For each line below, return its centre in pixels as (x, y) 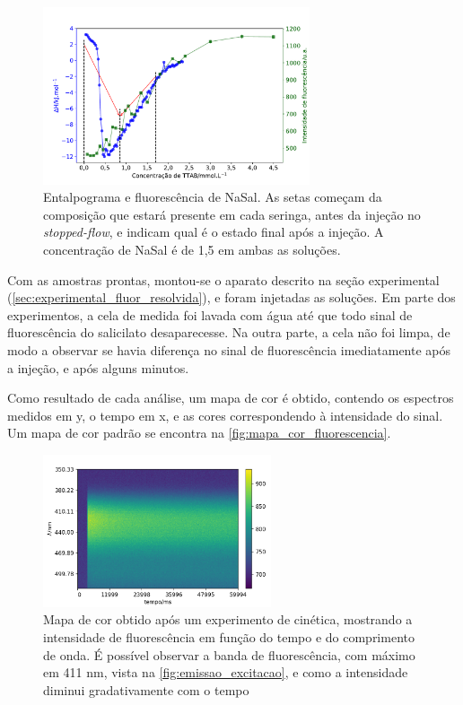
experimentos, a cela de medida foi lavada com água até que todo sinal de (210, 314)
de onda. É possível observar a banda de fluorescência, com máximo (229, 654)
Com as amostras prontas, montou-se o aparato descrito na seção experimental (223, 279)
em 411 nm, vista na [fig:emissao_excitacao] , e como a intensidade (226, 672)
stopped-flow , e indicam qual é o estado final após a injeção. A (214, 232)
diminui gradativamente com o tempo (146, 689)
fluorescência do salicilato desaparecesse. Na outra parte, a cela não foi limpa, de (229, 332)
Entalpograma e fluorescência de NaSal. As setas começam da (213, 197)
